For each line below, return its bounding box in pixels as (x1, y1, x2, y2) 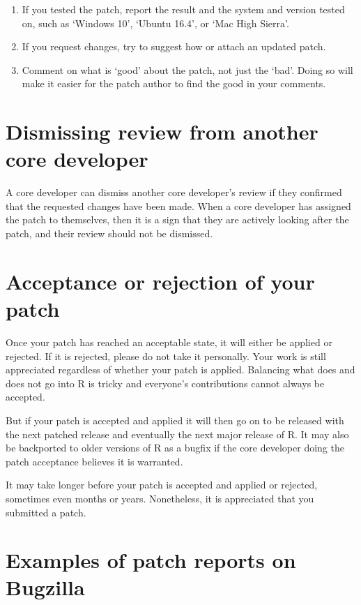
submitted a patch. (6, 505, 86, 519)
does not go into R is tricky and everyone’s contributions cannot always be (6, 375, 325, 390)
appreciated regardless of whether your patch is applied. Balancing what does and (6, 362, 355, 377)
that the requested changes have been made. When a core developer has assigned (6, 198, 351, 213)
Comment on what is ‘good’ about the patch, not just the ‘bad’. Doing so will (22, 62, 353, 77)
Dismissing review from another (6, 117, 318, 146)
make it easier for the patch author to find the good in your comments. (22, 76, 326, 91)
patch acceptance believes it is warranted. (6, 454, 183, 468)
